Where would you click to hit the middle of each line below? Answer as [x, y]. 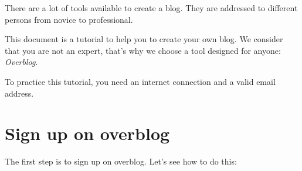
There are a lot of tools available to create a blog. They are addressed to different [151, 8]
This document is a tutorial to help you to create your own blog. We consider [144, 39]
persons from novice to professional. [69, 19]
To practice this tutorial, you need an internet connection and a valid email [140, 81]
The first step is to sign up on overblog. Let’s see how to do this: [121, 161]
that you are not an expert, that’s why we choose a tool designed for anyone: [143, 50]
